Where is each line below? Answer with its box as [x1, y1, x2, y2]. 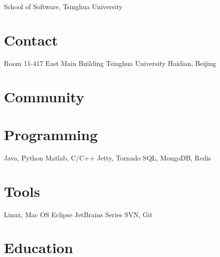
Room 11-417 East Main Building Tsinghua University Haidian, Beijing [4, 58, 217, 68]
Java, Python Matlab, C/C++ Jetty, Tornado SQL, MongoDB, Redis [4, 152, 211, 162]
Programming [4, 124, 98, 144]
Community [4, 86, 85, 106]
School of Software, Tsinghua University [4, 1, 123, 11]
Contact [4, 30, 58, 49]
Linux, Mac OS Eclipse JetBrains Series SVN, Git [4, 209, 153, 219]
